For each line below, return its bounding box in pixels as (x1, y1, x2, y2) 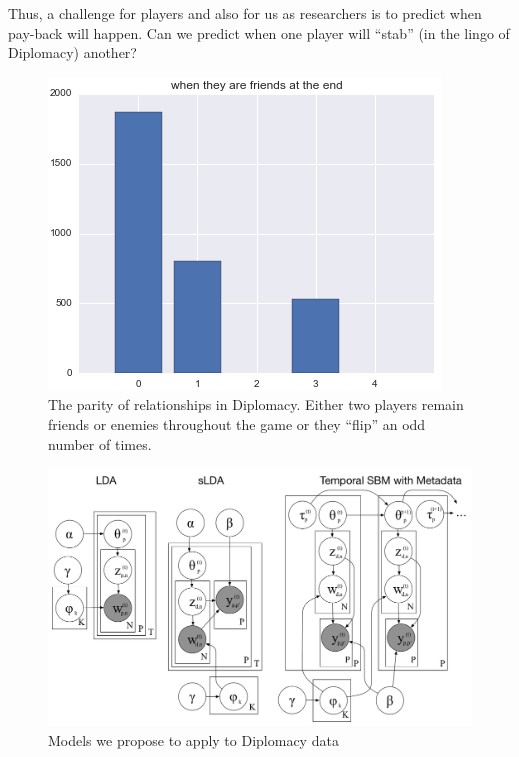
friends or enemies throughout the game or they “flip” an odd (48, 413, 426, 434)
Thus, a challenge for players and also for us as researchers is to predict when (8, 3, 482, 23)
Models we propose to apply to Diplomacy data (48, 729, 339, 750)
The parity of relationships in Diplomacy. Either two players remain (48, 394, 464, 415)
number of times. (48, 433, 152, 454)
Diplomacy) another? (8, 42, 137, 63)
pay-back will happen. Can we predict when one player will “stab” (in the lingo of (8, 22, 510, 43)
